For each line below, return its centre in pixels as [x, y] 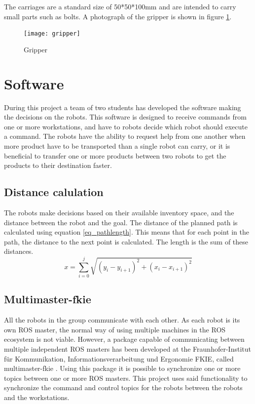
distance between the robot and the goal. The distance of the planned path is [121, 222]
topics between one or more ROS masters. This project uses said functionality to [126, 378]
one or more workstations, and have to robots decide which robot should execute [126, 126]
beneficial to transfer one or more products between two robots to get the [115, 155]
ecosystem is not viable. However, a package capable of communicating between [124, 339]
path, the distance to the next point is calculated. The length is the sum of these [126, 241]
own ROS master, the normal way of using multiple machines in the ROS [115, 329]
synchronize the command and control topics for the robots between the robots [123, 387]
